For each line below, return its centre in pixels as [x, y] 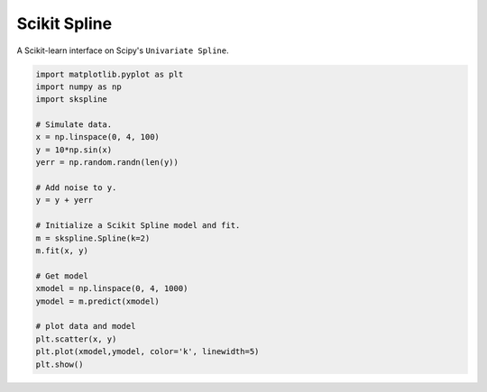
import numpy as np [78, 87]
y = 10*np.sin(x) [74, 150]
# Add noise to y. [76, 188]
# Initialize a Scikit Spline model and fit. [138, 226]
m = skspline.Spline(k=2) [93, 238]
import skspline [72, 100]
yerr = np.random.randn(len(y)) [107, 163]
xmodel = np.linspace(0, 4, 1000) [112, 289]
